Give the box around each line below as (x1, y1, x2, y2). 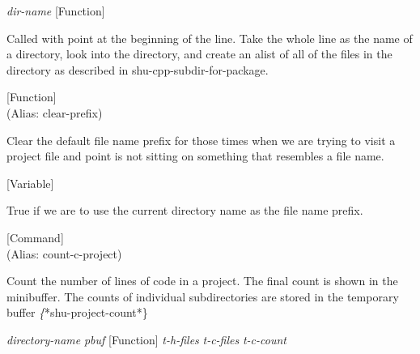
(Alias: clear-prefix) (6, 104, 103, 121)
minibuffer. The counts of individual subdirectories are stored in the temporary (6, 288, 399, 305)
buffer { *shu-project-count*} (6, 304, 148, 321)
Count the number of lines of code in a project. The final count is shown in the (6, 272, 398, 289)
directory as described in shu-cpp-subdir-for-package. (6, 61, 269, 78)
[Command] (6, 228, 64, 245)
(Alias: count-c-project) (6, 245, 122, 262)
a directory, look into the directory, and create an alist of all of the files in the (6, 45, 392, 62)
